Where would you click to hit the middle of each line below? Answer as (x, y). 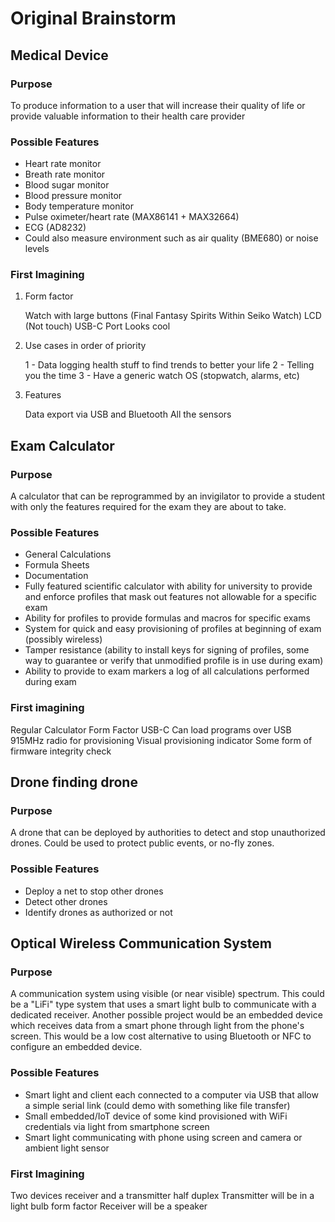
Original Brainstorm (93, 18)
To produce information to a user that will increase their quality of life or (158, 105)
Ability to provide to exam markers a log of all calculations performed (167, 671)
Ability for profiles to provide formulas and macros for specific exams (167, 618)
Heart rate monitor (63, 164)
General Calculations (68, 554)
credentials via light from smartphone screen (117, 1126)
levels (37, 249)
